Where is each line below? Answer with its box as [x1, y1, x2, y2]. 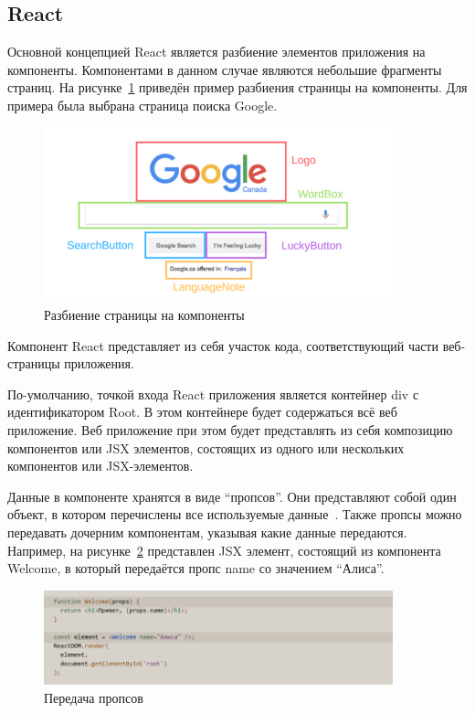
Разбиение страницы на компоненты [44, 304, 245, 324]
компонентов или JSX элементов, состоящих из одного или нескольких [7, 438, 405, 457]
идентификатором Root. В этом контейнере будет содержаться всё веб [7, 402, 397, 421]
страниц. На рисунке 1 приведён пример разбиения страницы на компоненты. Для [7, 78, 468, 97]
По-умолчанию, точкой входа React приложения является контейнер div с [7, 384, 419, 403]
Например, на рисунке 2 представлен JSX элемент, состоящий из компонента [7, 540, 441, 559]
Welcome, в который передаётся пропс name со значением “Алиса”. [7, 559, 385, 578]
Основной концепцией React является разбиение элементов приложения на [7, 42, 426, 61]
